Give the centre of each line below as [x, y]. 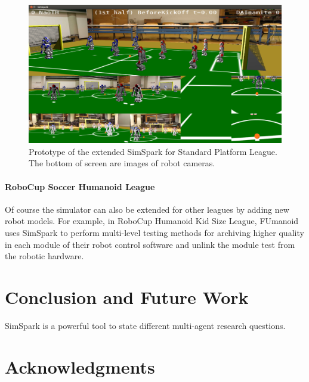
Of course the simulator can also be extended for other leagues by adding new [147, 209]
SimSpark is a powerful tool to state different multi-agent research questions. [145, 325]
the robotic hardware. [44, 256]
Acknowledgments [80, 366]
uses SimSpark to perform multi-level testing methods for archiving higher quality [154, 233]
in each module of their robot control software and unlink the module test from [150, 244]
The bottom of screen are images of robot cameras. [122, 163]
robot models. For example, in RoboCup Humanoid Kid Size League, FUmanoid [152, 221]
